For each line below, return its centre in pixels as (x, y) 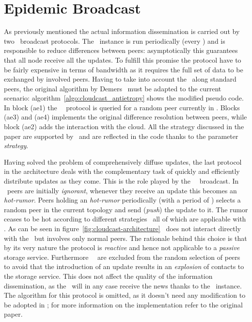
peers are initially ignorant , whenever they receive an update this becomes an (122, 190)
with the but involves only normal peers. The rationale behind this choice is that (126, 238)
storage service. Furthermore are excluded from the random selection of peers (122, 257)
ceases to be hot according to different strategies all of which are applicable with (125, 219)
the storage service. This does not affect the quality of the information (108, 276)
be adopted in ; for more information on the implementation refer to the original (123, 304)
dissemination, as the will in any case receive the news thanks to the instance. (123, 285)
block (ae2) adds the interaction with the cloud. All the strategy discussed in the (124, 127)
